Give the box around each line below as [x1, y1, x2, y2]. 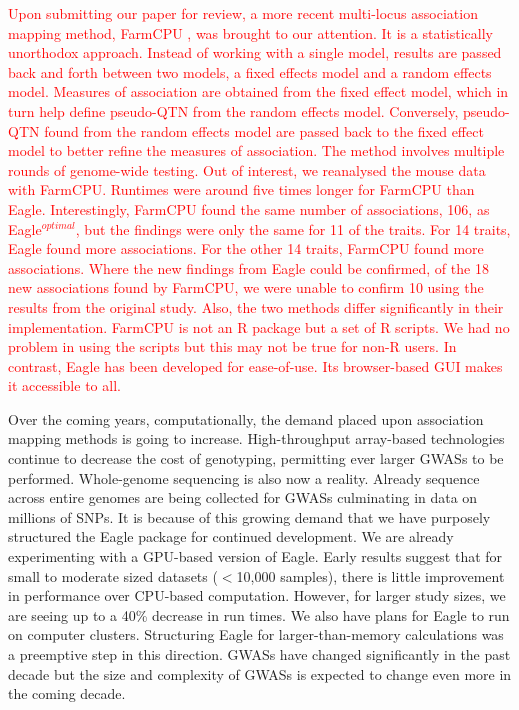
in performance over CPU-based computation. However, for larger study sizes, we [8, 585, 506, 606]
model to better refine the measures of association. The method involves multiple [8, 140, 505, 161]
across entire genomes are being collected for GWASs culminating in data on [8, 487, 478, 508]
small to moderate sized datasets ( [8, 565, 218, 586]
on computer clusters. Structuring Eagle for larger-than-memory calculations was [8, 624, 504, 645]
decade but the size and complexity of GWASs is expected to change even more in [8, 663, 512, 684]
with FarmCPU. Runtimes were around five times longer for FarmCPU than [8, 179, 475, 200]
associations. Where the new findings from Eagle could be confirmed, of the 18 [8, 257, 489, 278]
